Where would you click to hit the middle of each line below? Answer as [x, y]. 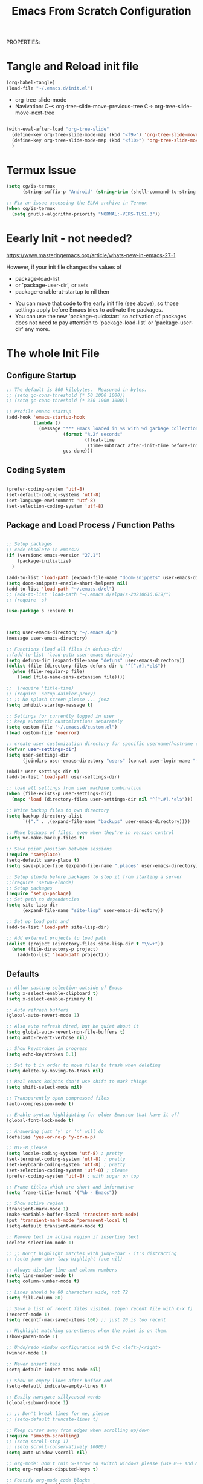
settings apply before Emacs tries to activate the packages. [89, 309]
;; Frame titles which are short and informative [70, 1187]
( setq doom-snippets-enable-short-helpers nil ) [67, 583]
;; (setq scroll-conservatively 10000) [56, 1447]
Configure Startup [41, 376]
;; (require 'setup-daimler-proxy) [51, 694]
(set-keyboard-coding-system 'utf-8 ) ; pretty [66, 1165]
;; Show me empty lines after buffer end [59, 1381]
